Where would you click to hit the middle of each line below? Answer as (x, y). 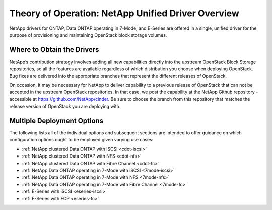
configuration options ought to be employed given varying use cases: (81, 140)
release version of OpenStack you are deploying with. (65, 107)
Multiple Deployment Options (56, 121)
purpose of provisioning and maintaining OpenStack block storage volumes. (88, 35)
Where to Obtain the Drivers (54, 50)
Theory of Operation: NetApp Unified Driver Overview (124, 13)
